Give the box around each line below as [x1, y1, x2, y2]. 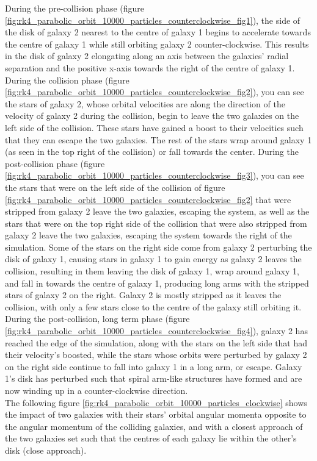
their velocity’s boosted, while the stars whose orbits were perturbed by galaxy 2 [5, 348, 307, 361]
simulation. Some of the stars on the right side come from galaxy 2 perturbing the [5, 240, 312, 253]
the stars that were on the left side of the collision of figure [5, 180, 225, 193]
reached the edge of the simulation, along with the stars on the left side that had [5, 336, 308, 349]
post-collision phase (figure [5, 157, 105, 170]
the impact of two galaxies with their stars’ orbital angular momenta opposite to [5, 408, 307, 421]
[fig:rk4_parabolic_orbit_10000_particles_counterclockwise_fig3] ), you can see [5, 169, 304, 182]
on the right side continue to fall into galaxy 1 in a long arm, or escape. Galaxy [5, 360, 302, 373]
